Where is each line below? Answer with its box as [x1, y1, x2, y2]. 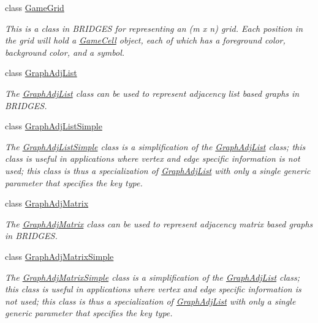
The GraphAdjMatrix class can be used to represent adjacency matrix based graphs [5, 217, 313, 230]
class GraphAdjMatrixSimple [5, 249, 114, 262]
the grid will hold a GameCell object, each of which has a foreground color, [5, 34, 286, 47]
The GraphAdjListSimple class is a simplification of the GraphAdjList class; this [5, 140, 306, 153]
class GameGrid [5, 1, 64, 13]
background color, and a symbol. [5, 45, 125, 58]
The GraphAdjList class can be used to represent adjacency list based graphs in [5, 86, 300, 99]
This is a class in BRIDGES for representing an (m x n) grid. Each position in [5, 21, 303, 34]
